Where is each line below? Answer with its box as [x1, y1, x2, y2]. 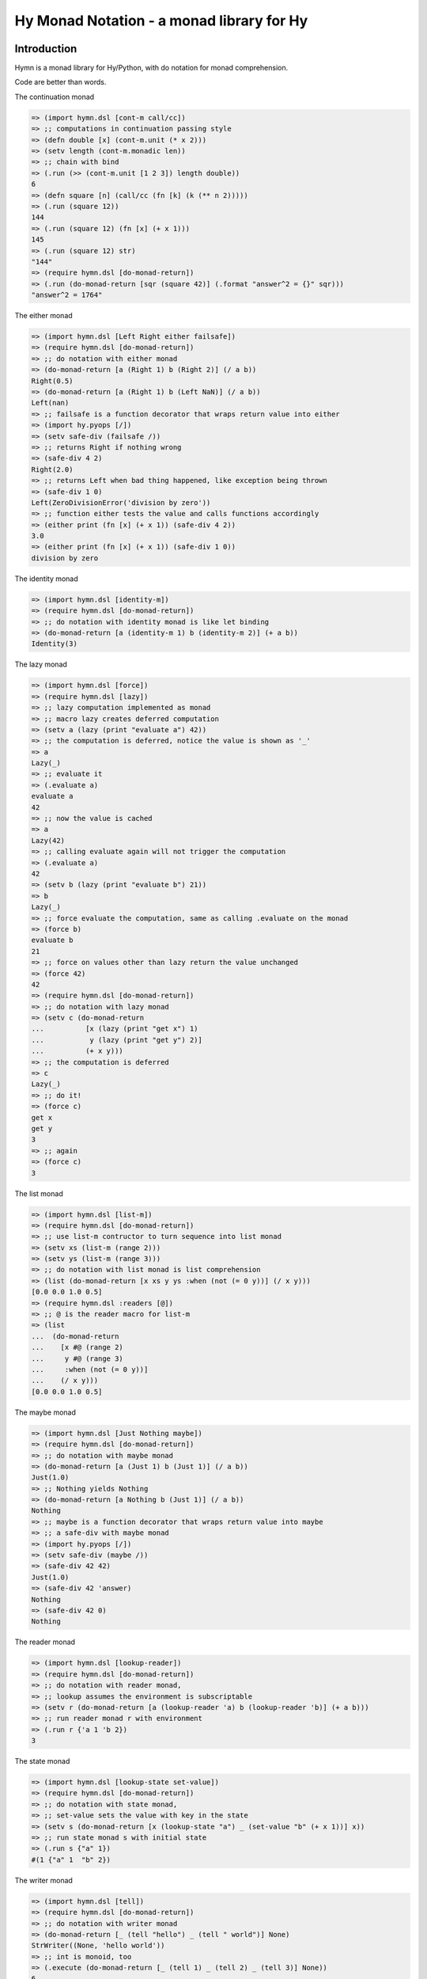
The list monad [14, 1188, 63, 1198]
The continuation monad [14, 92, 95, 101]
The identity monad [14, 574, 78, 583]
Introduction [14, 42, 77, 55]
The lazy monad [14, 659, 67, 669]
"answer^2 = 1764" [31, 291, 103, 300]
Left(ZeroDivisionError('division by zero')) [31, 498, 211, 507]
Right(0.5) [31, 376, 74, 386]
